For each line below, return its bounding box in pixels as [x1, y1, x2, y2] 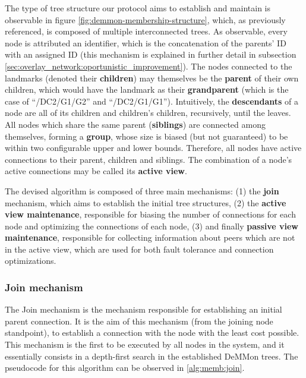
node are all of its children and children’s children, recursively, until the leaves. [5, 106, 291, 119]
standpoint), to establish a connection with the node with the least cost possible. [5, 326, 299, 339]
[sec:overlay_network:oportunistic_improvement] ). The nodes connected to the [5, 59, 292, 72]
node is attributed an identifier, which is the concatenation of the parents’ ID [5, 36, 286, 49]
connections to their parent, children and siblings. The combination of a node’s [5, 153, 292, 165]
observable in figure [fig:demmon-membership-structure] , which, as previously [5, 13, 286, 26]
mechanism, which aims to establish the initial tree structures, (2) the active [5, 196, 286, 209]
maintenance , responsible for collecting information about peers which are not [5, 231, 295, 244]
